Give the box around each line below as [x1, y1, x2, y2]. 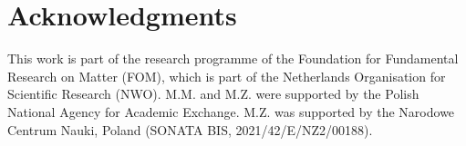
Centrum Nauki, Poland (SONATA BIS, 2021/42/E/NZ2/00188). [7, 120, 373, 139]
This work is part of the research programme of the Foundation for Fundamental [7, 49, 459, 68]
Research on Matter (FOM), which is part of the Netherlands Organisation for [7, 66, 446, 85]
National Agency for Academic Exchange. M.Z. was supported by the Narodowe [7, 102, 455, 121]
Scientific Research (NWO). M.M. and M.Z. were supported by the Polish [7, 84, 419, 103]
